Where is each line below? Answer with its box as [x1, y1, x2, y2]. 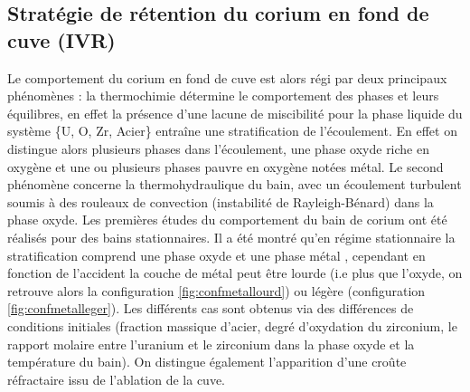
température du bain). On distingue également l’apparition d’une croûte [7, 352, 407, 371]
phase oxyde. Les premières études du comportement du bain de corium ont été [7, 210, 447, 229]
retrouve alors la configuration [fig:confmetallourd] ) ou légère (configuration [7, 281, 426, 300]
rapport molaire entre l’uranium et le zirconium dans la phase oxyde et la [7, 334, 415, 353]
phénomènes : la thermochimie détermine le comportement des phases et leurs [7, 86, 439, 105]
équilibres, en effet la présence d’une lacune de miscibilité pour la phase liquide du [7, 103, 463, 122]
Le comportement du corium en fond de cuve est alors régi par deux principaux [7, 68, 447, 87]
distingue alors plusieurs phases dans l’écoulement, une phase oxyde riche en [7, 139, 429, 158]
